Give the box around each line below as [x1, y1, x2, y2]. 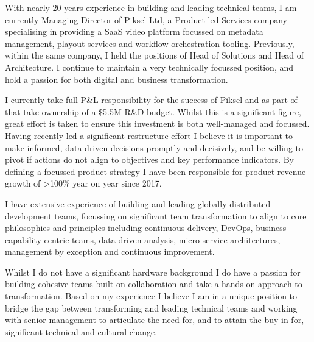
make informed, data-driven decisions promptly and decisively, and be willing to [5, 141, 303, 154]
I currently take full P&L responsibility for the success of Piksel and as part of [5, 93, 298, 106]
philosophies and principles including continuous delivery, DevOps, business [5, 221, 287, 234]
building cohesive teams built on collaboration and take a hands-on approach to [5, 277, 302, 290]
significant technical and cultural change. [5, 325, 158, 338]
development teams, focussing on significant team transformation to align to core [5, 209, 307, 222]
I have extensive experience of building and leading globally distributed [5, 197, 271, 210]
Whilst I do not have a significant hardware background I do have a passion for [5, 265, 301, 278]
